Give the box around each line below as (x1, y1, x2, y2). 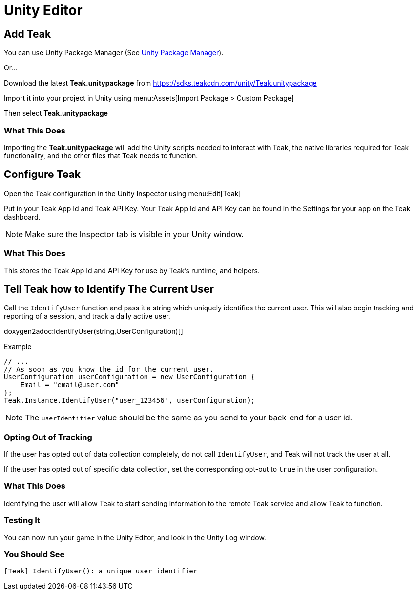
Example (4, 342, 32, 351)
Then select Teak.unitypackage (4, 109, 108, 118)
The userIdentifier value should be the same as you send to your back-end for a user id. (25, 413, 353, 423)
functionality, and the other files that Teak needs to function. (4, 151, 198, 160)
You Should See (4, 549, 65, 559)
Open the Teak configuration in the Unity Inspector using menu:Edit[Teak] (4, 189, 241, 198)
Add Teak (4, 27, 51, 40)
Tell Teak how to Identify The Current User (4, 283, 214, 295)
